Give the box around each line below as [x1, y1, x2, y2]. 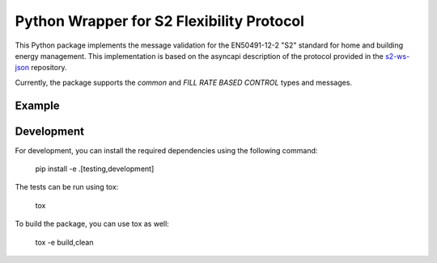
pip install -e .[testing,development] [35, 164, 155, 173]
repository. [31, 63, 67, 73]
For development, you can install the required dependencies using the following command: [15, 145, 318, 155]
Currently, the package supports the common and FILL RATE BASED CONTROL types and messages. [15, 77, 352, 87]
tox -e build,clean [35, 237, 94, 247]
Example [15, 98, 60, 112]
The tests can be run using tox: [15, 182, 119, 192]
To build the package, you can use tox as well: [15, 219, 169, 229]
